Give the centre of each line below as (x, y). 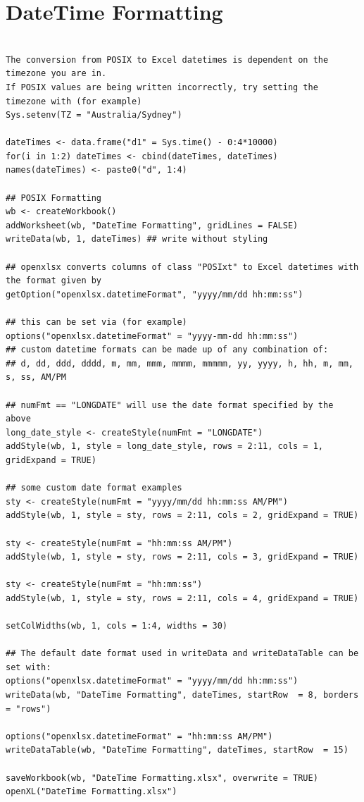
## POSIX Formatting (54, 198)
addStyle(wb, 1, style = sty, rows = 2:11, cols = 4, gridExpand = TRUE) (182, 598)
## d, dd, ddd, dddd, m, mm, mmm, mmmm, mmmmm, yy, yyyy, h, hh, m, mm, (180, 363)
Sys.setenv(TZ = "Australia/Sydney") (94, 115)
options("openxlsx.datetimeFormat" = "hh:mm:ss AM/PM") (139, 736)
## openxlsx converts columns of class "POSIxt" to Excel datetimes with (182, 267)
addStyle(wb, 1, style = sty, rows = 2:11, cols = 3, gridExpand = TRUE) (182, 557)
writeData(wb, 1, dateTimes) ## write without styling (137, 239)
